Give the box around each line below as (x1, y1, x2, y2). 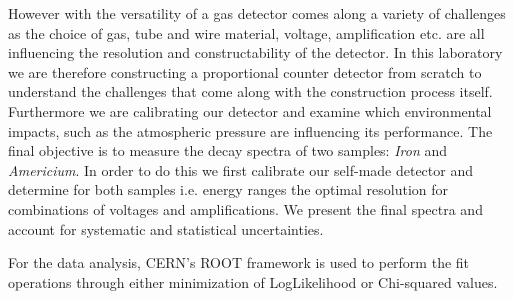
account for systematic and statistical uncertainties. (8, 218, 324, 239)
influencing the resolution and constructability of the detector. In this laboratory (8, 42, 503, 63)
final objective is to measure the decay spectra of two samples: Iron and (8, 140, 448, 161)
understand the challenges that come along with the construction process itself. (8, 81, 493, 102)
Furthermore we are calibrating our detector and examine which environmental (8, 100, 492, 121)
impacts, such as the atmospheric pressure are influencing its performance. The (8, 120, 493, 141)
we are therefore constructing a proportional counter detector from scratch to (8, 61, 482, 82)
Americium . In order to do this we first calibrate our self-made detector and (8, 159, 474, 180)
